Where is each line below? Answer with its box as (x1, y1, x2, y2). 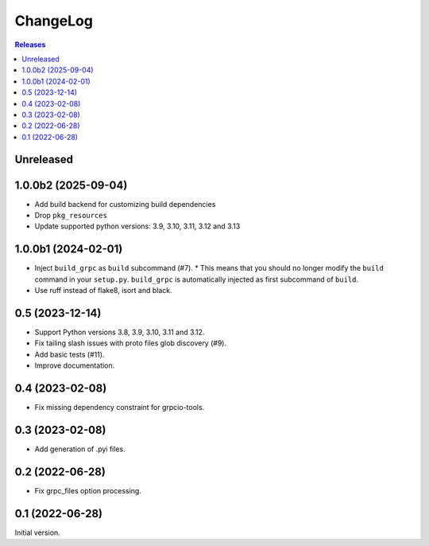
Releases (14, 40, 46, 49)
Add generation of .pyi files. (34, 444, 126, 454)
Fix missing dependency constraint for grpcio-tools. (34, 403, 205, 412)
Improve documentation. (34, 361, 115, 370)
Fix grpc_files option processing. (34, 486, 142, 495)
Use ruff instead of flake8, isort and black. (34, 286, 172, 295)
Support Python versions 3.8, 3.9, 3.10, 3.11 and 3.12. (34, 327, 205, 337)
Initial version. (14, 528, 61, 537)
